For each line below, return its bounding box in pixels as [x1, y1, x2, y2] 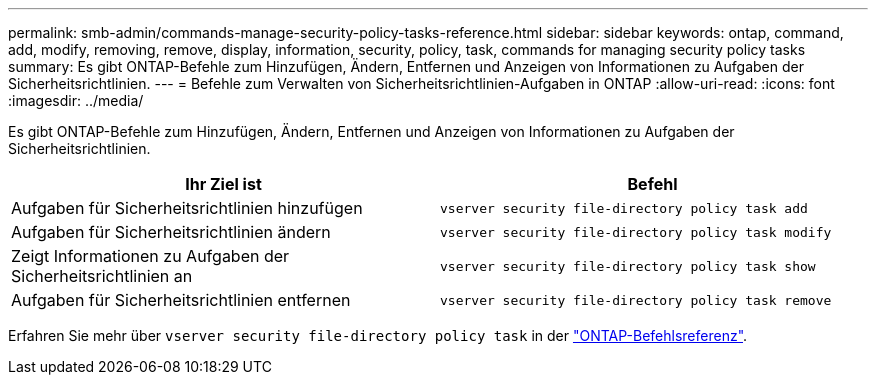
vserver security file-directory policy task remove [440, 292, 832, 308]
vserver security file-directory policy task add [440, 200, 808, 216]
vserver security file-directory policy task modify [440, 224, 832, 240]
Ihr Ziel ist [185, 174, 262, 194]
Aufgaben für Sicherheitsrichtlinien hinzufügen [11, 198, 363, 218]
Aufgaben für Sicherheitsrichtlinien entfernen [11, 290, 351, 310]
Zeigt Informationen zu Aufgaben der [11, 246, 290, 266]
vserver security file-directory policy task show [440, 258, 816, 274]
